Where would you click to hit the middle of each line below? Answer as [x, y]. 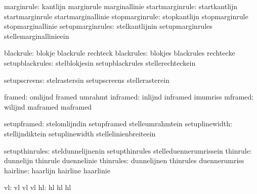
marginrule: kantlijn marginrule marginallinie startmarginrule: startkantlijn [121, 6]
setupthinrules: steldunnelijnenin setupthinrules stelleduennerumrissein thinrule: [128, 150]
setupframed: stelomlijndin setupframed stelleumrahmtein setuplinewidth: [118, 124]
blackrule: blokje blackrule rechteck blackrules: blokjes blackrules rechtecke [120, 53]
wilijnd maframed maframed [48, 106]
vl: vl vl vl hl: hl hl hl [38, 187]
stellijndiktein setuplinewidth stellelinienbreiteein [80, 133]
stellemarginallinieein [37, 36]
